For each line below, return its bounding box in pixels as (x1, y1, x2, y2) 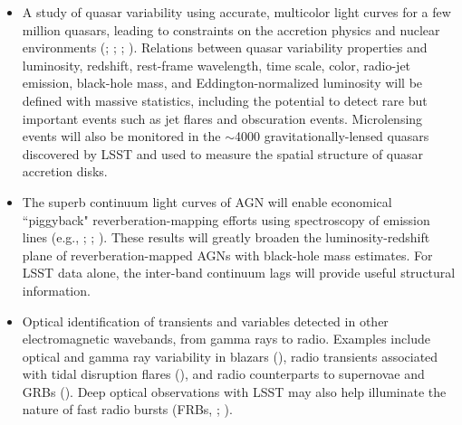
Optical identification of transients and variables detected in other (22, 311, 389, 330)
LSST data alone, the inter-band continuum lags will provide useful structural (22, 263, 456, 282)
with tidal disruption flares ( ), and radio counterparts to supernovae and (22, 364, 425, 383)
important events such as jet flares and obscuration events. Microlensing (22, 109, 423, 127)
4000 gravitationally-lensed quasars (235, 127, 429, 146)
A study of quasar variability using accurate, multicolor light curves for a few (22, 3, 451, 21)
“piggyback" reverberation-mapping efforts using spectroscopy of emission (22, 210, 430, 229)
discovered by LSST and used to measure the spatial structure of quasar (22, 144, 424, 163)
